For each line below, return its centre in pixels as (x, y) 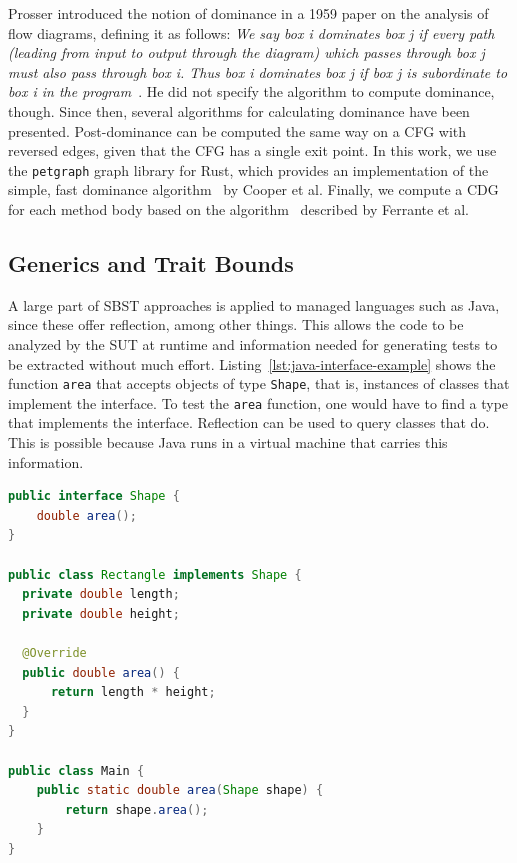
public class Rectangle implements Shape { (155, 574)
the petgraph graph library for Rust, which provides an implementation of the (248, 169)
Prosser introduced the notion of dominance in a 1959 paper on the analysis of (248, 13)
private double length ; (101, 594)
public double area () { (101, 672)
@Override (54, 653)
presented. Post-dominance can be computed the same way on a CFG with (237, 130)
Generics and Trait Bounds (151, 262)
